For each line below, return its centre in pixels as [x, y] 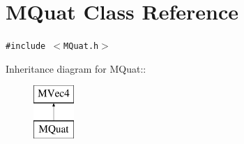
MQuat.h [81, 46]
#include [26, 46]
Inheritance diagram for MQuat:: [76, 68]
